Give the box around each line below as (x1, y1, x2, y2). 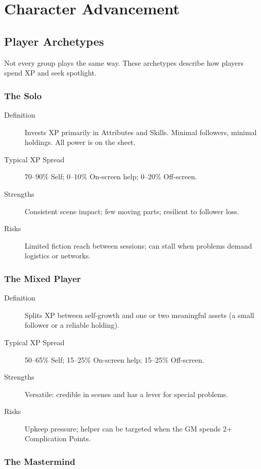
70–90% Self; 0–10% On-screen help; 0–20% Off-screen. (25, 171, 197, 182)
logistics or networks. (25, 250, 91, 261)
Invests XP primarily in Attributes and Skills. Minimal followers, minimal (25, 126, 257, 137)
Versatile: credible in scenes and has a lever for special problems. (25, 388, 228, 399)
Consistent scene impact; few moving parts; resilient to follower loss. (25, 205, 239, 216)
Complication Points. (25, 433, 91, 444)
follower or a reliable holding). (25, 320, 120, 330)
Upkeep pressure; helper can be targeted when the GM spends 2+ (25, 423, 232, 434)
